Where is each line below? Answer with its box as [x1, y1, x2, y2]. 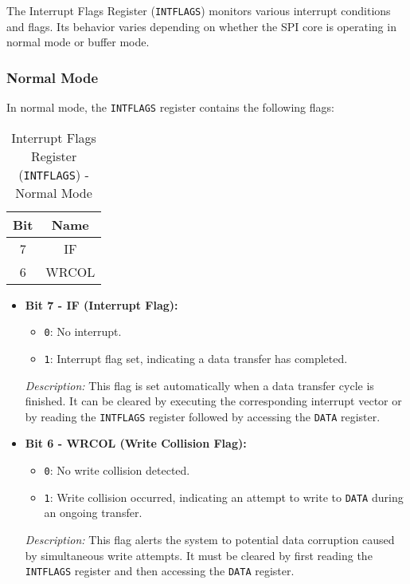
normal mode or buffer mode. [6, 34, 150, 50]
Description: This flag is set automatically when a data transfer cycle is [25, 377, 374, 393]
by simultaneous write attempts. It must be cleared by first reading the [25, 547, 373, 563]
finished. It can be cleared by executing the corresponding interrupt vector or [25, 393, 402, 409]
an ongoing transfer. [44, 504, 143, 521]
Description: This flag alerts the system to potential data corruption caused [25, 531, 395, 547]
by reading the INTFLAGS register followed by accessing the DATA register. [25, 408, 381, 424]
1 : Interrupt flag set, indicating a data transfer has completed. [44, 349, 348, 366]
